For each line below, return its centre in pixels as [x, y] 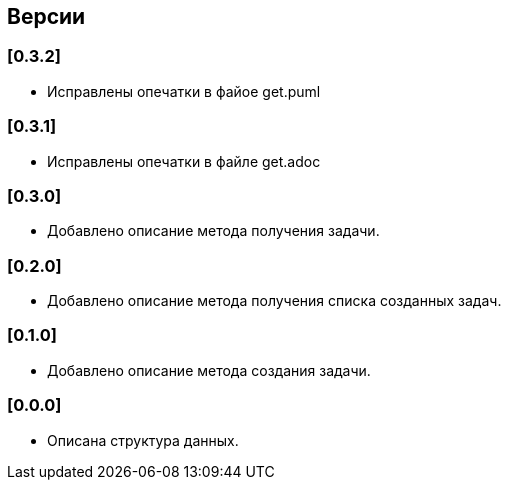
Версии [46, 16]
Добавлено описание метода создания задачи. [209, 370]
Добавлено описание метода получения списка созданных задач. [274, 301]
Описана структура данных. [143, 440]
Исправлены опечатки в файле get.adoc [184, 161]
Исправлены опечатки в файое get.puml [184, 91]
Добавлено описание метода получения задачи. [213, 231]
